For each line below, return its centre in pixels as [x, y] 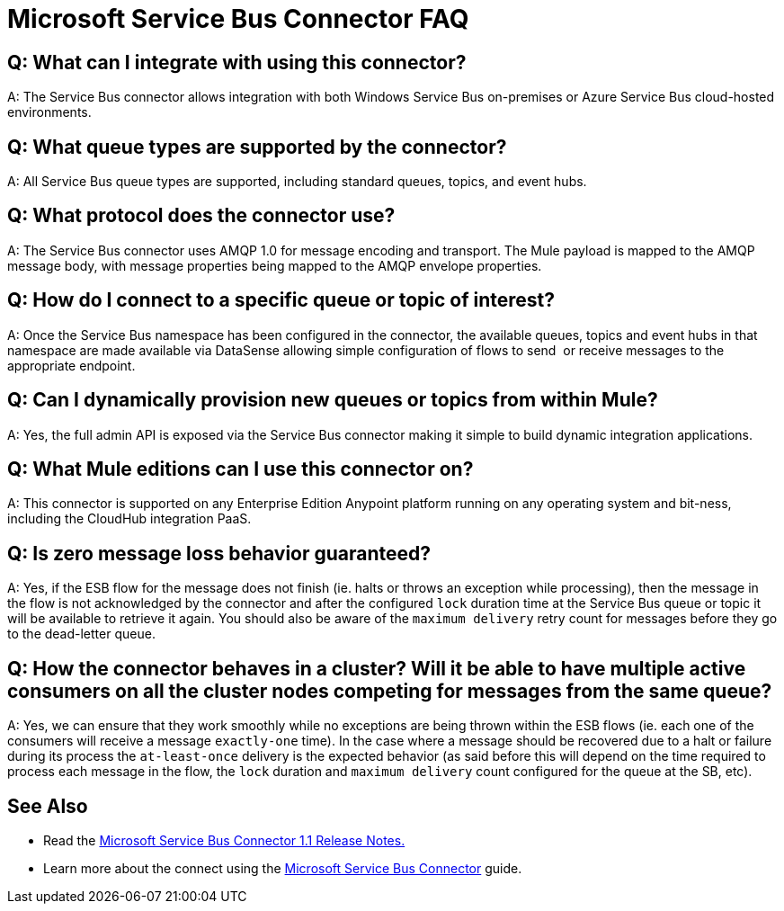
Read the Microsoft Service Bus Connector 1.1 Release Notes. [224, 840]
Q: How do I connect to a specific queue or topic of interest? [281, 300]
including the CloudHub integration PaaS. [129, 519]
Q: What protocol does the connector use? [201, 216]
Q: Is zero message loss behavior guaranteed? [219, 553]
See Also [48, 806]
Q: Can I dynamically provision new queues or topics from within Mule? [333, 400]
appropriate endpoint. [71, 365]
